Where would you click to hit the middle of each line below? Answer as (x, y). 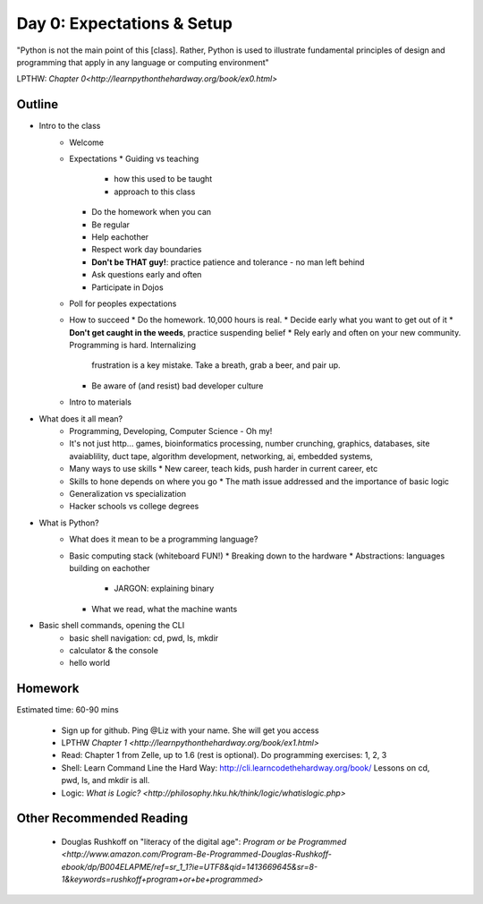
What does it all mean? (81, 418)
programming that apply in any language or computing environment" (143, 62)
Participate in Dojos (128, 287)
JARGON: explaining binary (164, 588)
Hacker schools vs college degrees (134, 507)
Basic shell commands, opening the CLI (112, 626)
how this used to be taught (163, 179)
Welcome (87, 142)
